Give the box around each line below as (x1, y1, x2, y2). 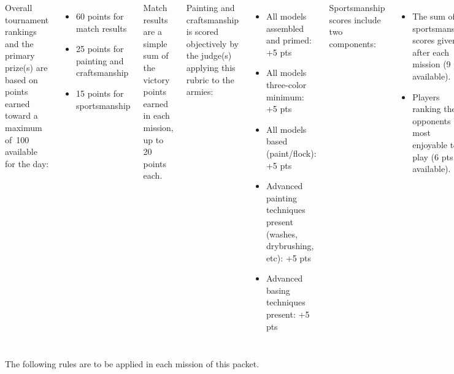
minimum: (266, 90, 304, 103)
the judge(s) (186, 49, 232, 62)
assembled (266, 21, 304, 34)
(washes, (266, 227, 298, 240)
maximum (5, 121, 42, 133)
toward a (5, 109, 38, 122)
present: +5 (266, 308, 310, 321)
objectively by (186, 37, 239, 50)
